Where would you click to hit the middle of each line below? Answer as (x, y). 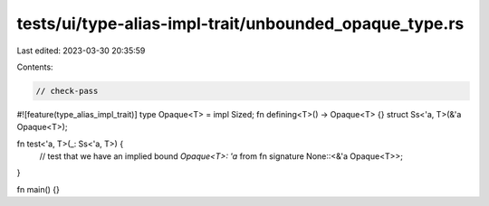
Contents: (35, 67)
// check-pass (67, 91)
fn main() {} (38, 189)
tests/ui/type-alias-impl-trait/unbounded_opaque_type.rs (240, 23)
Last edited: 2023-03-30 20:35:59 (81, 51)
